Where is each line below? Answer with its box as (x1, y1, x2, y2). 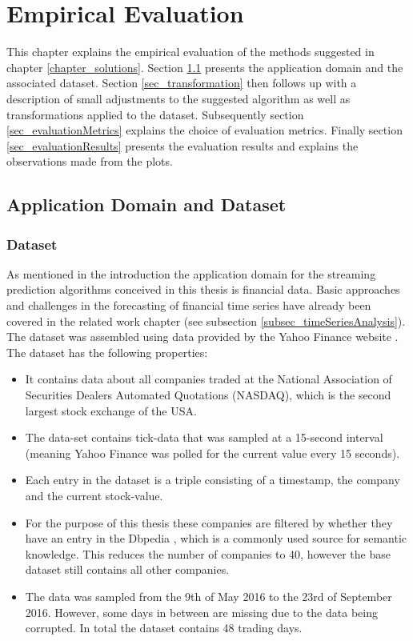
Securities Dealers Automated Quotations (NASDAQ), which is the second (25, 387, 391, 403)
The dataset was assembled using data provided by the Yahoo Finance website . (6, 328, 399, 345)
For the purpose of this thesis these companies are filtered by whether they (25, 514, 393, 531)
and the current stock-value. (25, 487, 163, 503)
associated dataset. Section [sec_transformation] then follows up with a (6, 74, 357, 91)
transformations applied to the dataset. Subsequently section (6, 106, 304, 122)
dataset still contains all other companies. (25, 561, 230, 578)
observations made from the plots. (6, 153, 173, 170)
